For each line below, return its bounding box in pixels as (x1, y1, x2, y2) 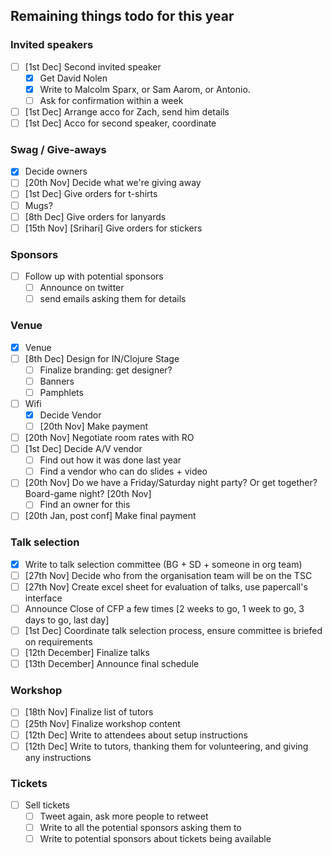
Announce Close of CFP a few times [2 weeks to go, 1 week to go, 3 (24, 602, 305, 614)
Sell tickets (24, 799, 70, 811)
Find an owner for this (39, 499, 131, 511)
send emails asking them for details (39, 293, 187, 305)
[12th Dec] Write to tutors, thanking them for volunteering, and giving (24, 740, 309, 752)
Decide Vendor (39, 409, 102, 421)
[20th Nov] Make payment (39, 420, 149, 432)
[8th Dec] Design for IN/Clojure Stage (24, 352, 180, 364)
